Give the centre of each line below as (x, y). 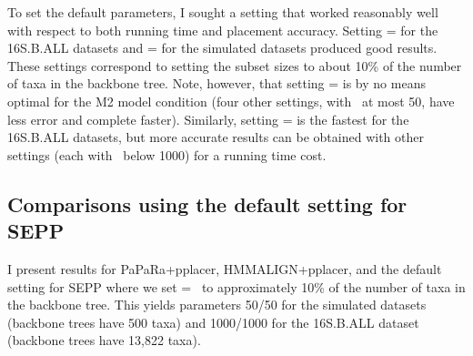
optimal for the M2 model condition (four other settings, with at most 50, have (231, 101)
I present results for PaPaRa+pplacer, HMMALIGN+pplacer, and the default (225, 268)
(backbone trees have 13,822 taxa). (104, 340)
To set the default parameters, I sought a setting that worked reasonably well (223, 12)
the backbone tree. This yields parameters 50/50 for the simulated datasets (217, 305)
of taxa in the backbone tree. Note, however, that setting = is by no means (216, 83)
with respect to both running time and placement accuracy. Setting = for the (223, 30)
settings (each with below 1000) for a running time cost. (167, 154)
